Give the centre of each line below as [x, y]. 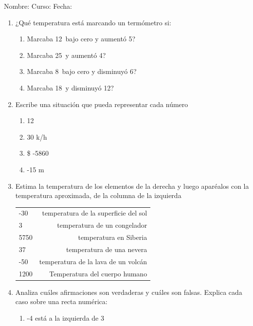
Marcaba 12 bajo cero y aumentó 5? [81, 39]
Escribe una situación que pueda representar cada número [102, 104]
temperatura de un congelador [102, 225]
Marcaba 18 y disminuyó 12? [70, 87]
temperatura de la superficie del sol [95, 213]
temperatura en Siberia [113, 237]
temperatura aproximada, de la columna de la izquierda [98, 195]
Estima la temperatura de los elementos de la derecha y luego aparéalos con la [132, 186]
